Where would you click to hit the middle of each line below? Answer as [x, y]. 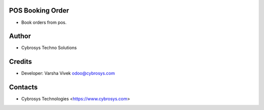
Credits [21, 62]
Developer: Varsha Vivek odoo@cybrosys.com [68, 73]
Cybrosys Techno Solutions [49, 48]
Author [20, 36]
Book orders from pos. [44, 22]
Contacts [23, 87]
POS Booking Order [39, 10]
